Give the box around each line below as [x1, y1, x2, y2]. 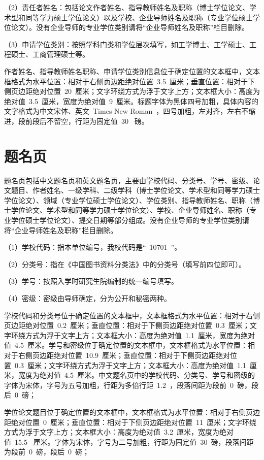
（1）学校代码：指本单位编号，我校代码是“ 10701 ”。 [4, 242, 182, 252]
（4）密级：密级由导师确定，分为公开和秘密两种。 [4, 293, 171, 303]
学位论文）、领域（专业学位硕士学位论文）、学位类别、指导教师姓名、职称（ [4, 194, 253, 205]
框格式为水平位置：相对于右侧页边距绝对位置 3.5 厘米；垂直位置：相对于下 [4, 76, 255, 86]
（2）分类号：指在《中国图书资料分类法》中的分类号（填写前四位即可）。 [4, 258, 246, 269]
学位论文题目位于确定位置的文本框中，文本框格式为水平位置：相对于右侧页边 [4, 406, 260, 417]
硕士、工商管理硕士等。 [11, 49, 89, 59]
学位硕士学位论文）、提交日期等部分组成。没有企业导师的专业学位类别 [11, 215, 242, 225]
